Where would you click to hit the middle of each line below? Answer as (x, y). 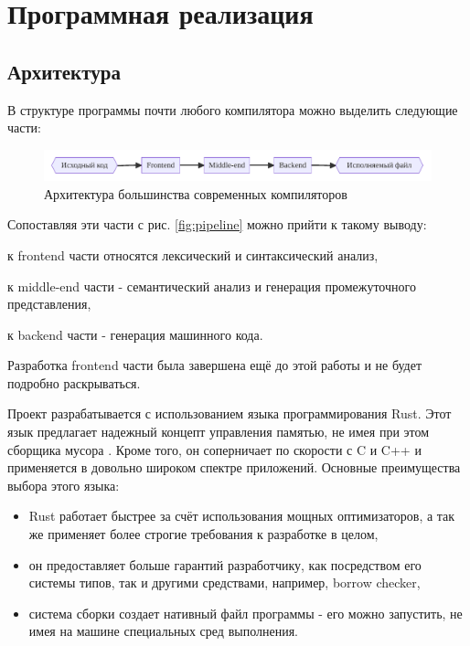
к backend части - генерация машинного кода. (135, 334)
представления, (49, 304)
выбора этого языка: (64, 485)
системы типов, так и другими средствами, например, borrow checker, (224, 582)
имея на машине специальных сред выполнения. (163, 631)
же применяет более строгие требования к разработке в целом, (203, 534)
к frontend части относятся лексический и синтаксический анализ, (193, 254)
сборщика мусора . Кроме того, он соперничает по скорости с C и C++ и (214, 449)
